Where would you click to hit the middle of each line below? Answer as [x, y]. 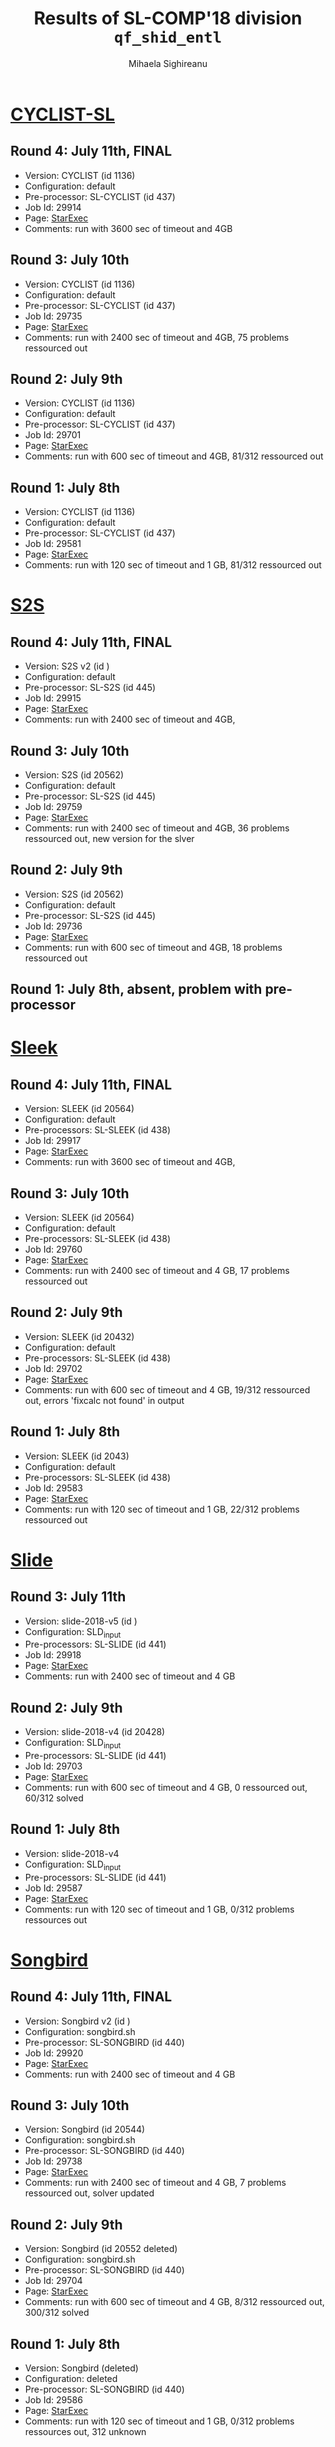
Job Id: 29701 [53, 435]
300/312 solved [57, 2313]
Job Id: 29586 [53, 2400]
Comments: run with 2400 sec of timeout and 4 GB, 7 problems [155, 2183]
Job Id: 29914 [53, 207]
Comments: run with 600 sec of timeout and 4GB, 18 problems [153, 947]
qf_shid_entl [168, 37]
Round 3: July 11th [68, 1597]
